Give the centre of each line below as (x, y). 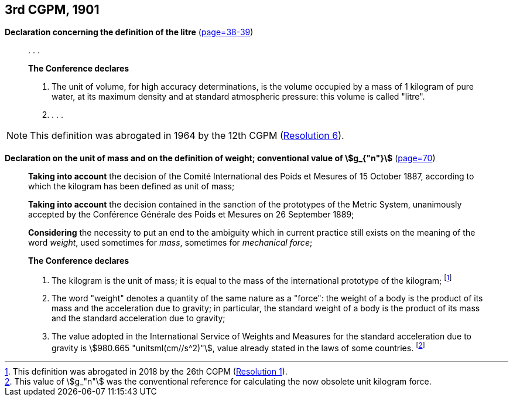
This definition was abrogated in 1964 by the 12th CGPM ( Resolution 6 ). (187, 136)
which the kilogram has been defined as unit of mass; (131, 186)
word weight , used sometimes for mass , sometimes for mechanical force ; (170, 242)
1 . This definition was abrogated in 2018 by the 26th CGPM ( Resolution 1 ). (146, 372)
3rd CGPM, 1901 (52, 10)
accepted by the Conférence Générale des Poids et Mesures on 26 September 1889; (191, 214)
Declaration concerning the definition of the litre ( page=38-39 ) (129, 32)
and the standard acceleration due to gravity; (138, 318)
